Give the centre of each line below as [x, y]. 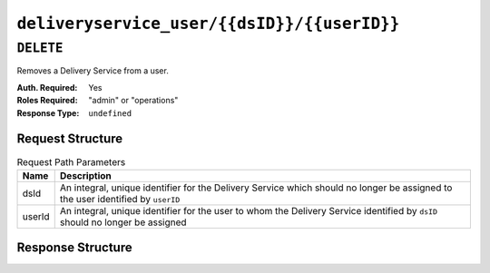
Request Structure [70, 139]
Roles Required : [47, 101]
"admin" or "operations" [133, 101]
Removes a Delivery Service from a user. [93, 71]
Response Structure [74, 248]
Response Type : [48, 112]
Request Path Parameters [71, 161]
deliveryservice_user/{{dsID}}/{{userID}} [208, 24]
